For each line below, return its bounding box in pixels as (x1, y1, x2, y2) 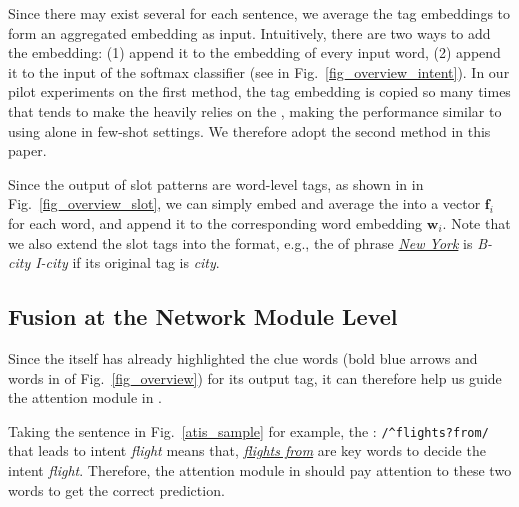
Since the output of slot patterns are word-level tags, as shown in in (8, 173, 424, 194)
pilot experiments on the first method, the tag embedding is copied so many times (8, 81, 511, 102)
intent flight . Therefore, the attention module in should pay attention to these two (8, 459, 512, 480)
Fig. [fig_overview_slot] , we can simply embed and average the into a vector (8, 193, 481, 214)
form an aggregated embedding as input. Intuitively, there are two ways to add (8, 22, 491, 43)
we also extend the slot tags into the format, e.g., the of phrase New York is (8, 232, 473, 253)
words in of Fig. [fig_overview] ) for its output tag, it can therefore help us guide (8, 367, 502, 388)
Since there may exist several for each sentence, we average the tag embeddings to (8, 3, 511, 23)
